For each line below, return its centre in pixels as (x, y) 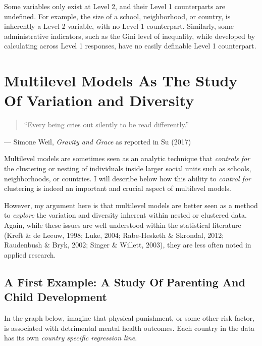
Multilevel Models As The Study (121, 81)
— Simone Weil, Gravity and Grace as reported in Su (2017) (98, 141)
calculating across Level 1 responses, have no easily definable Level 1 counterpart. (130, 46)
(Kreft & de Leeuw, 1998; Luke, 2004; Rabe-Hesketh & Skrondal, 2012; (114, 235)
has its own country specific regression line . (71, 338)
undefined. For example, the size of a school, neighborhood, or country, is (117, 16)
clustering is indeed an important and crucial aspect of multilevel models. (118, 188)
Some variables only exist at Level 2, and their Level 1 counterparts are (115, 6)
